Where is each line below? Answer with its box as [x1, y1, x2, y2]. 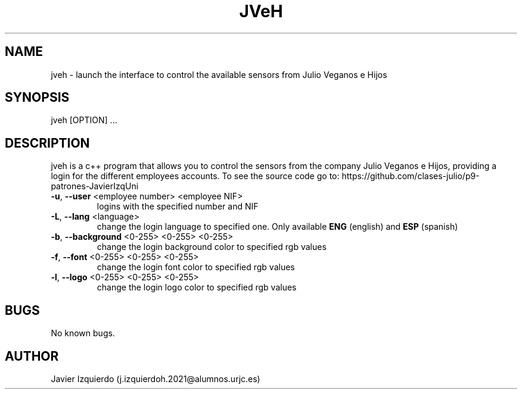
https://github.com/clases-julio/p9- [341, 171, 480, 182]
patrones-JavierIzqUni [51, 181, 139, 192]
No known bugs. [51, 328, 115, 339]
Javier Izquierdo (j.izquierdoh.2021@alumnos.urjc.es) [51, 373, 260, 384]
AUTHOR [5, 348, 59, 364]
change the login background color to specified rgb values [97, 242, 327, 252]
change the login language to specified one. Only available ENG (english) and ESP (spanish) [97, 221, 458, 232]
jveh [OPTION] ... [51, 115, 117, 126]
